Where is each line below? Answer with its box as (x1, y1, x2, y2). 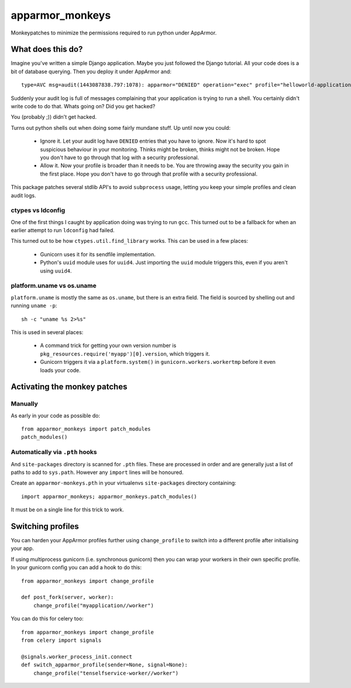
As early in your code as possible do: (11, 412, 101, 419)
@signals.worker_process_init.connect (21, 653, 133, 660)
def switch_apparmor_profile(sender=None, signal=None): (21, 662, 188, 668)
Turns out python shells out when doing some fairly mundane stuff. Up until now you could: (11, 124, 231, 131)
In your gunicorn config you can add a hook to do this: (11, 564, 142, 571)
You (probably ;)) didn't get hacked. (11, 113, 97, 121)
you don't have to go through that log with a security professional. (40, 154, 199, 161)
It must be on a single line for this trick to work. (11, 506, 124, 513)
